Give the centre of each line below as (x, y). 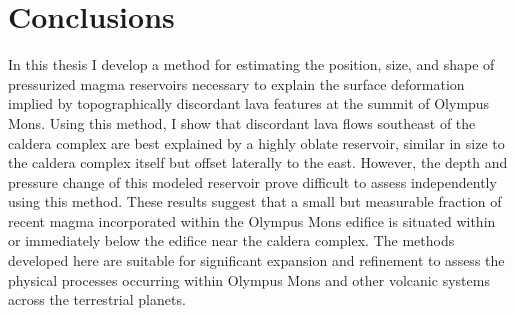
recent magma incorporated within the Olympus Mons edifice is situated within (252, 220)
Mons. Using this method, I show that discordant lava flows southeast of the (242, 122)
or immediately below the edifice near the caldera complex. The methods (231, 240)
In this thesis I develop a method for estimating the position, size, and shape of (251, 64)
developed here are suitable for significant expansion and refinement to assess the (256, 260)
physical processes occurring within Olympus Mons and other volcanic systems (249, 279)
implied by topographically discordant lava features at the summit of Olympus (249, 103)
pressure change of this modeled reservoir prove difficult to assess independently (252, 181)
